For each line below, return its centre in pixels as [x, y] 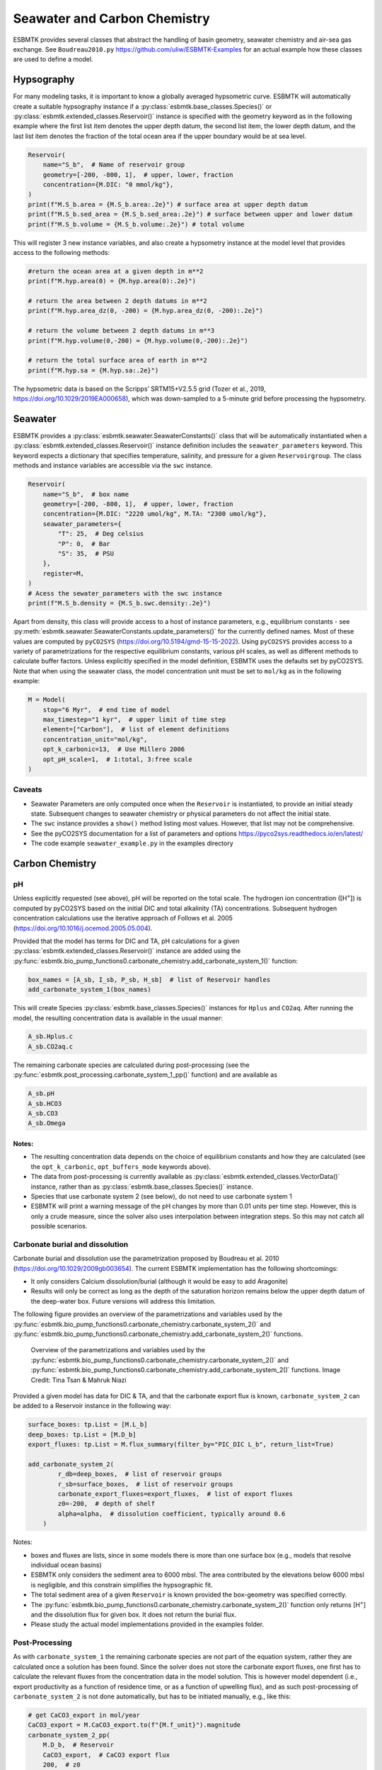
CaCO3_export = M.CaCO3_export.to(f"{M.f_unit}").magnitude [134, 1725]
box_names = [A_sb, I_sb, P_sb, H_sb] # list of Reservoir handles [149, 980]
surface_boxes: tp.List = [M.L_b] [88, 1424]
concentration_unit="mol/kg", [95, 739]
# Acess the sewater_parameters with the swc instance [125, 593]
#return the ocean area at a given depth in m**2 [116, 271]
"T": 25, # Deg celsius [101, 534]
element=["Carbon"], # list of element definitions [136, 730]
